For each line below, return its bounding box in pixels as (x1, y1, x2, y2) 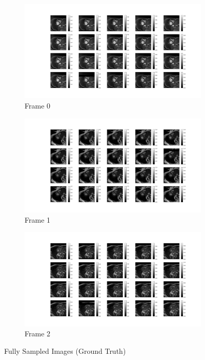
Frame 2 (25, 328, 51, 339)
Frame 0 (25, 100, 51, 111)
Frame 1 (25, 214, 51, 225)
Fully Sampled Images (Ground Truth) (4, 345, 126, 356)
